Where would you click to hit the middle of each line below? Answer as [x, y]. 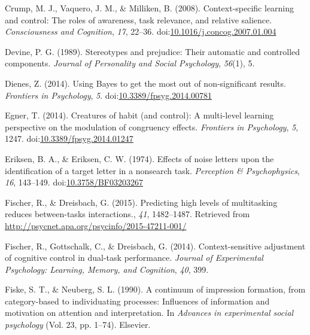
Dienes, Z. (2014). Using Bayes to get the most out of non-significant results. [145, 83]
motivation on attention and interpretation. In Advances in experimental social [149, 313]
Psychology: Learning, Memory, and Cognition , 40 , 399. [107, 269]
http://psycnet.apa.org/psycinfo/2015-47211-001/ [96, 225]
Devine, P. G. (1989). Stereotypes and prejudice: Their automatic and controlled [153, 51]
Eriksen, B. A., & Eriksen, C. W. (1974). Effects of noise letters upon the [139, 158]
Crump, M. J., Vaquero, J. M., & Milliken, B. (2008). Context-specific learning [150, 8]
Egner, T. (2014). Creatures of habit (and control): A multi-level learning [139, 115]
